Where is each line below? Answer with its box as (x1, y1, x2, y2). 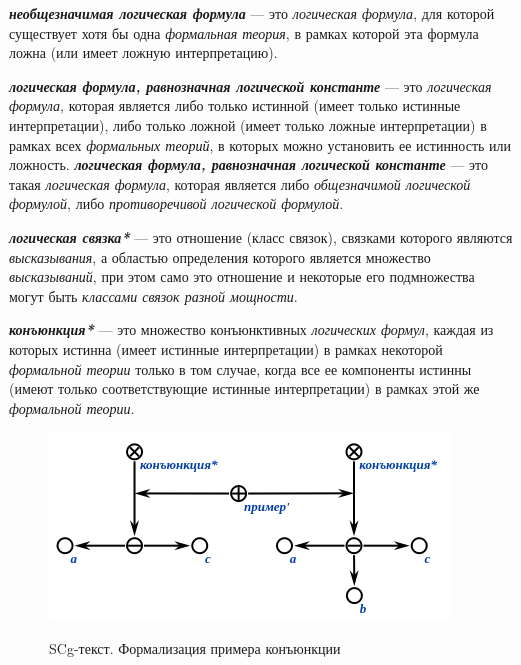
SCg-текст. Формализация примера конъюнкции (49, 637, 341, 658)
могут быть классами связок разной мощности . (9, 285, 298, 306)
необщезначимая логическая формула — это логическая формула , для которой (9, 3, 495, 23)
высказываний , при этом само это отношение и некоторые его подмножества (9, 266, 475, 287)
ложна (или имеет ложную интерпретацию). (9, 42, 278, 63)
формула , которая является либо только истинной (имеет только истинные (9, 95, 461, 116)
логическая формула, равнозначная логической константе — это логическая (9, 75, 492, 96)
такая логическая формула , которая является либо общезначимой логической (9, 173, 471, 194)
